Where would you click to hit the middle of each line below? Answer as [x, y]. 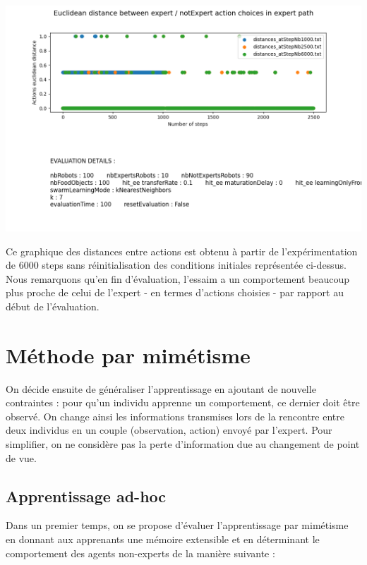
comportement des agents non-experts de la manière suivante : [140, 553]
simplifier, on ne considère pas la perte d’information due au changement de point [183, 443]
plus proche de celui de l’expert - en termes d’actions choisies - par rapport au [175, 292]
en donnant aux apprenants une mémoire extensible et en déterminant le [163, 539]
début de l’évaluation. [53, 306]
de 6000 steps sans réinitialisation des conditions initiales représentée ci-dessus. [176, 265]
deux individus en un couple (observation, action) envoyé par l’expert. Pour [169, 430]
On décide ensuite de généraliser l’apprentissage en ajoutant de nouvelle [161, 388]
